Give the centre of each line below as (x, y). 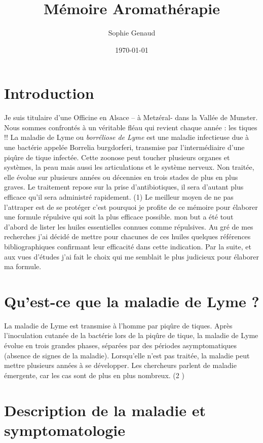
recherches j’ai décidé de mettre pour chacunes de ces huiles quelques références (127, 236)
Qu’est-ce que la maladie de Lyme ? (132, 301)
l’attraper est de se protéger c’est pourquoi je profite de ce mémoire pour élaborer (131, 207)
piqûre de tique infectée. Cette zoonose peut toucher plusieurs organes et (117, 157)
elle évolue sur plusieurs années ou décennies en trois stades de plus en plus (121, 177)
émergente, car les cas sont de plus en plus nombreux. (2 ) (94, 375)
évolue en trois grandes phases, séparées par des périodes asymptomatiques (121, 345)
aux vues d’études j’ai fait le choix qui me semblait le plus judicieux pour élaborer (131, 256)
